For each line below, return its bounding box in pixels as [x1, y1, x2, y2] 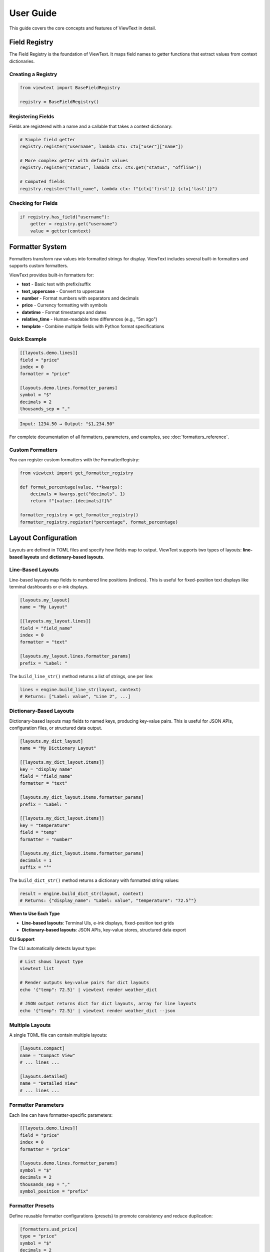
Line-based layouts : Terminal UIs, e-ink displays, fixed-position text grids [21, 919, 174, 926]
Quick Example [9, 336, 47, 343]
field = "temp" [19, 829, 57, 835]
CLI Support [9, 936, 35, 942]
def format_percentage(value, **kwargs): [19, 484, 123, 490]
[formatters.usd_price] [19, 1226, 78, 1232]
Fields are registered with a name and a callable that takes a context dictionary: [9, 123, 172, 129]
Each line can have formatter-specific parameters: [9, 1112, 113, 1118]
